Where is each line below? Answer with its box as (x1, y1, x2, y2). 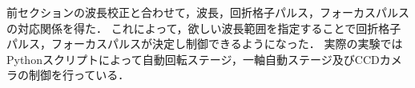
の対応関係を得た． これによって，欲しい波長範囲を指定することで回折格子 (6, 19, 401, 36)
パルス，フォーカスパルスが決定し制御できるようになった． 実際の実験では (6, 35, 403, 52)
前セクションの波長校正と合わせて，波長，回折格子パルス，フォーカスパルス (6, 4, 410, 20)
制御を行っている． (28, 66, 130, 83)
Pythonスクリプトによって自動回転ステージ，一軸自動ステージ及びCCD (6, 50, 380, 67)
